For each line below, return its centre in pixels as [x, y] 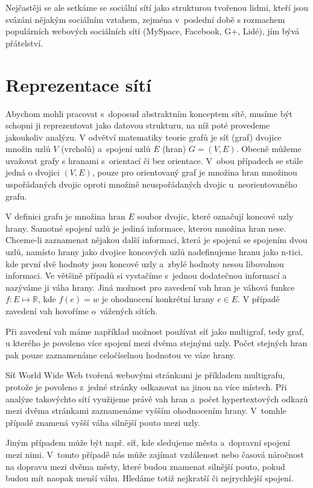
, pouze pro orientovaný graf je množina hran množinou [194, 172]
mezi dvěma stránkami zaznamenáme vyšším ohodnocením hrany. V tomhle [146, 410]
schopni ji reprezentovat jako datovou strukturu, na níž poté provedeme [138, 125]
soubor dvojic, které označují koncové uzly [215, 216]
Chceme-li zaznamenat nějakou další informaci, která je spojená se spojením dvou [156, 240]
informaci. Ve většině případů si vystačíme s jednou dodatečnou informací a [146, 275]
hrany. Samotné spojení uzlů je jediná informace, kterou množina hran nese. [146, 228]
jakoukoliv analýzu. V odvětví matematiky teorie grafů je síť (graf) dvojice [144, 137]
